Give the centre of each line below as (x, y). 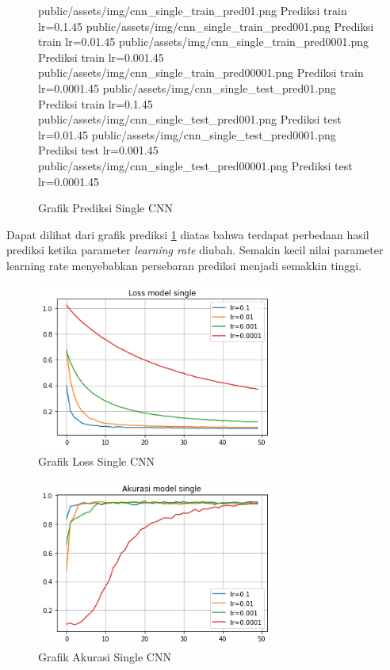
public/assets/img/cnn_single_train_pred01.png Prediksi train (193, 10)
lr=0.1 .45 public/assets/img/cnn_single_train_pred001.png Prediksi (206, 26)
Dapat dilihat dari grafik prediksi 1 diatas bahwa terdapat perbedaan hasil (188, 234)
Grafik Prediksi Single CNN (106, 208)
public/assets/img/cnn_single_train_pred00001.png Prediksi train (201, 72)
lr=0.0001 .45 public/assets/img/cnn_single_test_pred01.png (187, 88)
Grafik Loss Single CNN (97, 461)
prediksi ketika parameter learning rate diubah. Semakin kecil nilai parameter (195, 250)
